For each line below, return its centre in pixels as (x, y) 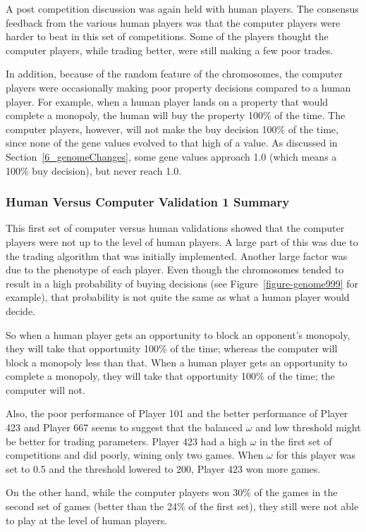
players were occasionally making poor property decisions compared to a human (178, 87)
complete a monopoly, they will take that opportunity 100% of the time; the (170, 376)
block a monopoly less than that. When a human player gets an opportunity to (177, 362)
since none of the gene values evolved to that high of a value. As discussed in (172, 143)
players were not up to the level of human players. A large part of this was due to (182, 241)
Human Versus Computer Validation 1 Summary (148, 202)
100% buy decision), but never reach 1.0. (94, 170)
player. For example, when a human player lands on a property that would (167, 101)
